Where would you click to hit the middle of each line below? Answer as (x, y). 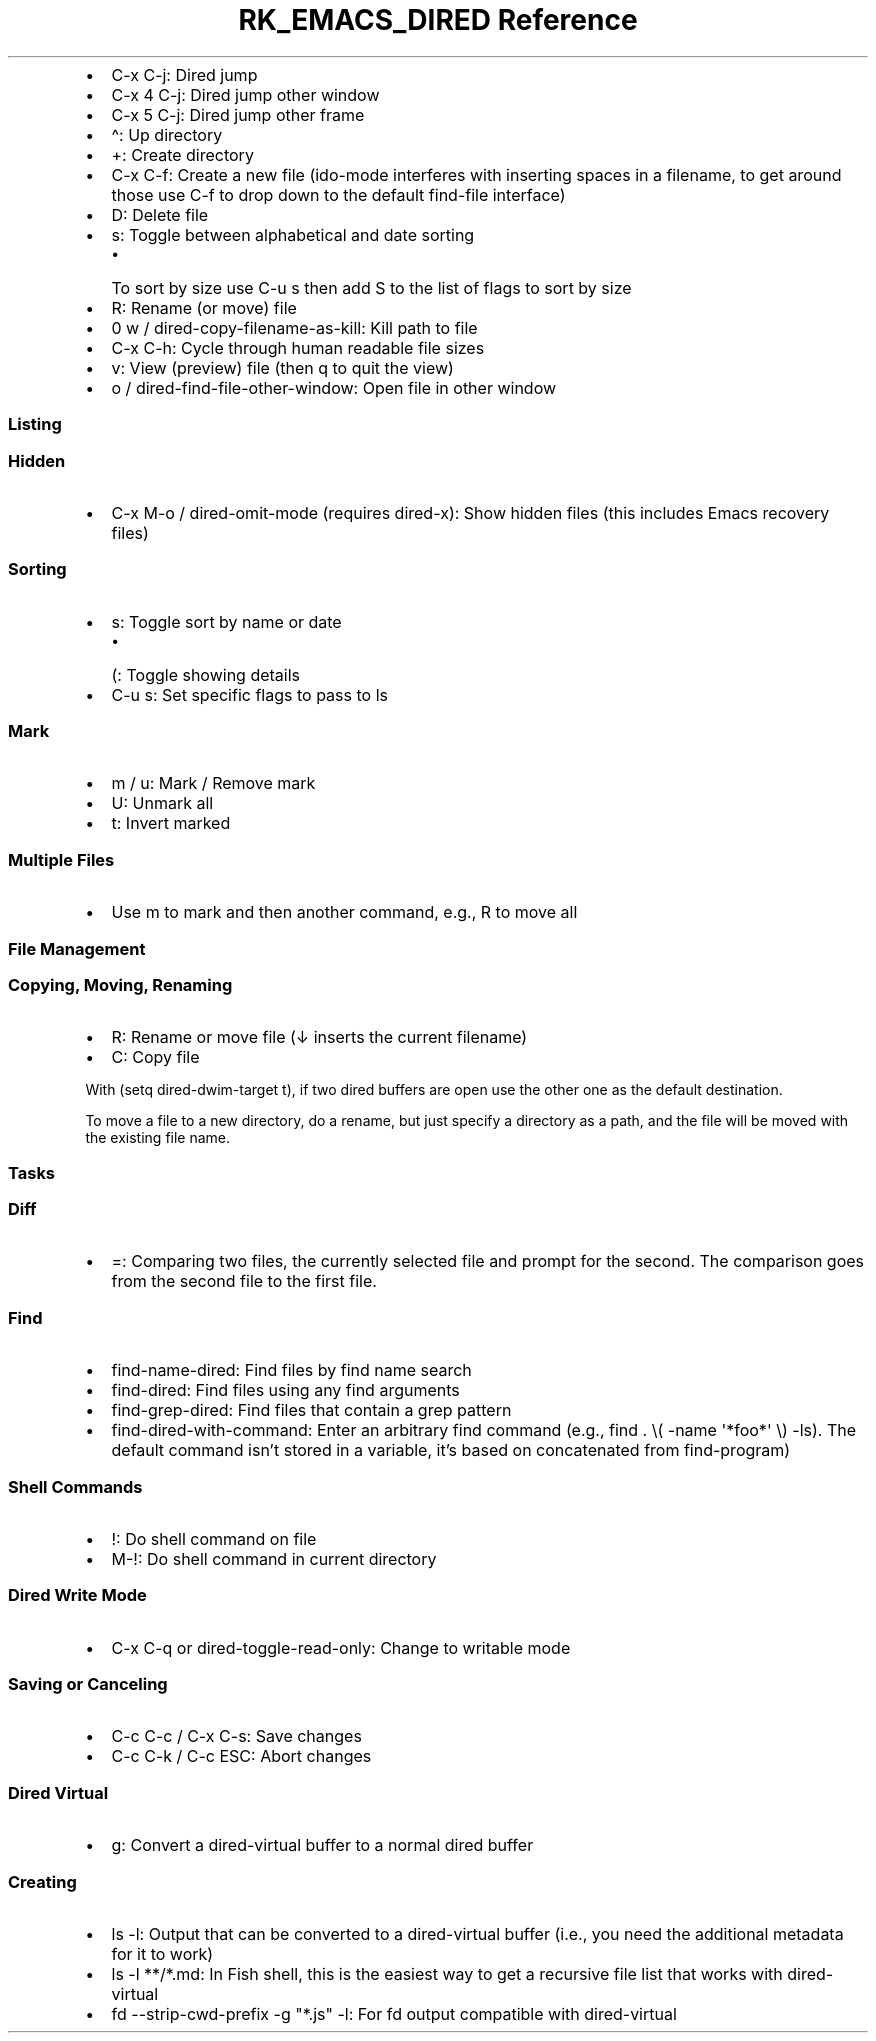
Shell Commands (75, 1486)
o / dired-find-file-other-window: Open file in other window (334, 387)
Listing (35, 424)
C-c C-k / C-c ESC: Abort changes (241, 1756)
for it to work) (162, 1953)
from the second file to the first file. (244, 1281)
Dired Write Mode (77, 1595)
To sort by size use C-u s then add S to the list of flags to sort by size (371, 287)
